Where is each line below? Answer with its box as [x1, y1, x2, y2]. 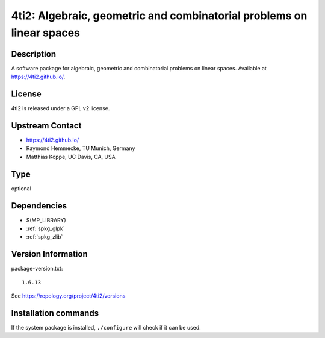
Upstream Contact [11, 120, 82, 131]
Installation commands [11, 308, 99, 318]
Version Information [11, 249, 88, 259]
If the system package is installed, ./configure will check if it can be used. [11, 324, 201, 331]
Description [11, 49, 57, 59]
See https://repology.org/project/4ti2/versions [11, 292, 126, 299]
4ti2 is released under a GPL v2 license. [11, 105, 110, 112]
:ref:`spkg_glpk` [26, 225, 66, 232]
